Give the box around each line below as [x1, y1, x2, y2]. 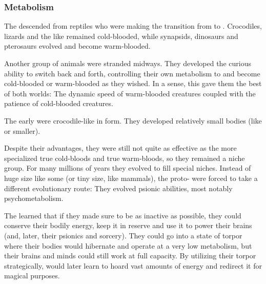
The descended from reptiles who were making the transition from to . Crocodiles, [4, 21, 262, 31]
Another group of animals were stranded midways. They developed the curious [4, 58, 251, 68]
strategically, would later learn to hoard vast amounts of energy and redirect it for [4, 260, 262, 271]
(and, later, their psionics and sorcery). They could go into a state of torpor [4, 230, 242, 240]
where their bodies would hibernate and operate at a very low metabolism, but [4, 240, 252, 251]
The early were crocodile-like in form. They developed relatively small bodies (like [4, 115, 262, 126]
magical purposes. [4, 270, 60, 281]
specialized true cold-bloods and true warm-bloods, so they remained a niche [4, 152, 245, 163]
